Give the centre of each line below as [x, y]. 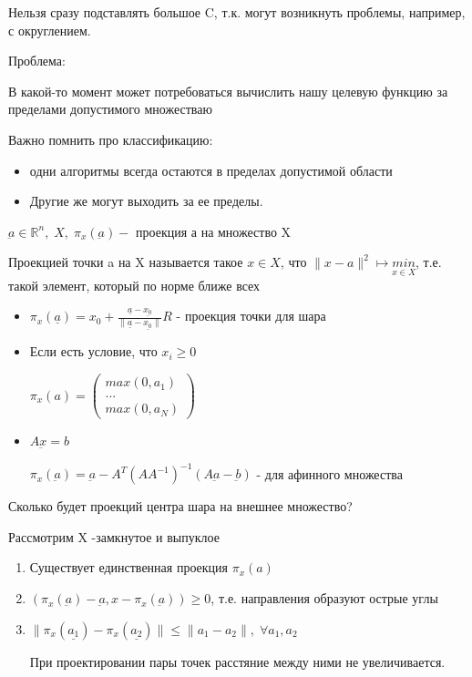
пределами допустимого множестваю [110, 109]
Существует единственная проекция [129, 567]
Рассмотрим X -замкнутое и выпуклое [114, 536]
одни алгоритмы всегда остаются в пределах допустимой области [211, 170]
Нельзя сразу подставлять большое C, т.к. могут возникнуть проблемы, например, [237, 12]
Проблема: [37, 61]
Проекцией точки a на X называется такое [126, 262]
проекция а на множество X [214, 231]
